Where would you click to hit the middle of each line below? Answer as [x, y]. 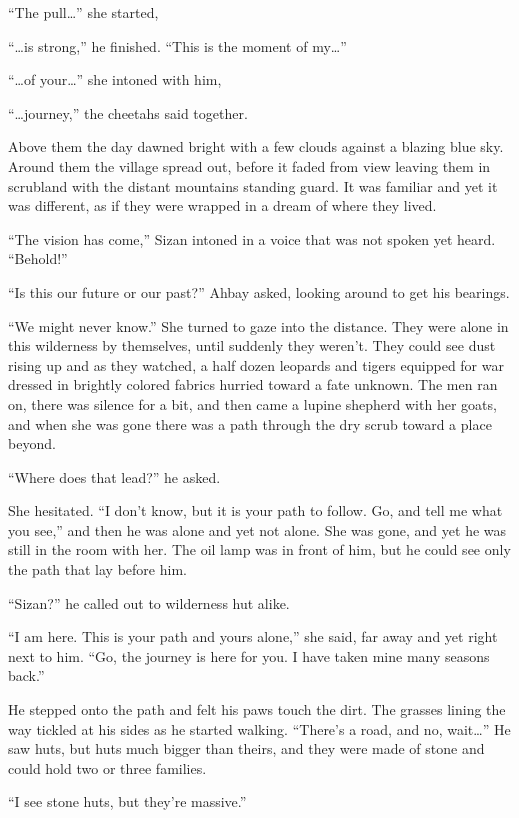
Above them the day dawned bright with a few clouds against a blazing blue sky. [256, 146]
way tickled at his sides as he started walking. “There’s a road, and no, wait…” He [259, 728]
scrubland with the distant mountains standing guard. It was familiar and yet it [253, 185]
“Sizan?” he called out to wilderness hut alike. [149, 602]
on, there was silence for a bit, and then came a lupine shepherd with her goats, [252, 403]
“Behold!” [38, 258]
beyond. [32, 443]
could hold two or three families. [107, 767]
